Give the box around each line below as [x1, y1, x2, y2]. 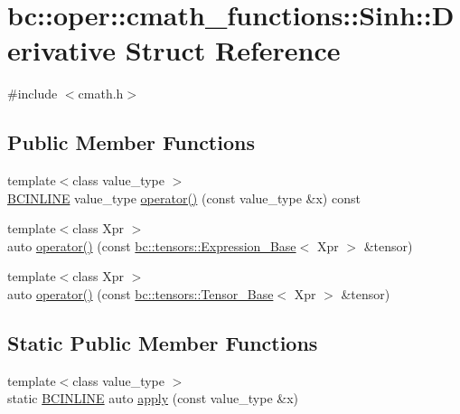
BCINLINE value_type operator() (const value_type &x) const [7, 188, 361, 207]
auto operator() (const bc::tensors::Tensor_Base [7, 285, 274, 304]
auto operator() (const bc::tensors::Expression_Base [7, 236, 296, 255]
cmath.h [78, 84, 124, 103]
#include [7, 84, 58, 103]
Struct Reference [125, 32, 341, 69]
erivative [7, 32, 117, 69]
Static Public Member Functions [7, 329, 318, 357]
